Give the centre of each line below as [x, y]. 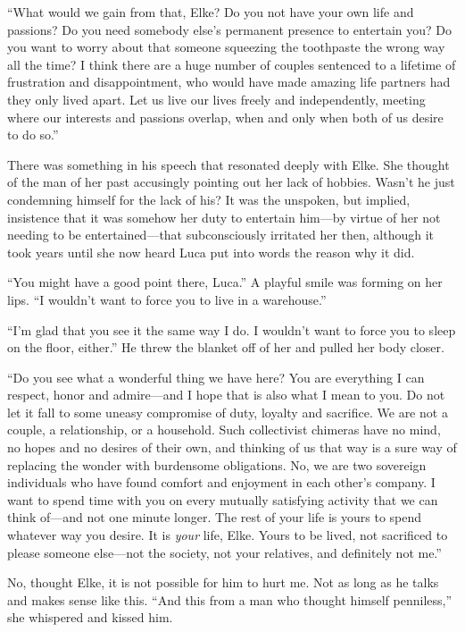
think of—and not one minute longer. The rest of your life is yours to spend [215, 517]
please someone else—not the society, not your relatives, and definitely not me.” [224, 552]
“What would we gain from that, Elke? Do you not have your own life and [211, 12]
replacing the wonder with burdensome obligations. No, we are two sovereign [217, 464]
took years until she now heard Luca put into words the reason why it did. [211, 252]
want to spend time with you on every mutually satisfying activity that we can [223, 499]
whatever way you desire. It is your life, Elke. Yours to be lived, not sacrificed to [228, 535]
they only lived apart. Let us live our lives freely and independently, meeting [216, 99]
